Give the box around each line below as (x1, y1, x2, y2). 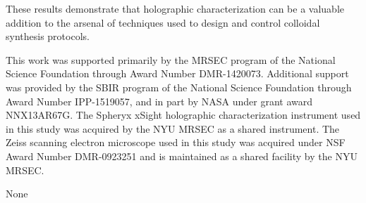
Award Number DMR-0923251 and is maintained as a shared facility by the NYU (6, 148, 358, 163)
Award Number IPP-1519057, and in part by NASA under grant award (6, 93, 313, 108)
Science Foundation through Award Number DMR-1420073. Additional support (6, 66, 349, 81)
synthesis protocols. (6, 29, 90, 44)
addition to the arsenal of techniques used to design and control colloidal (6, 15, 320, 30)
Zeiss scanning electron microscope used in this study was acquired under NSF (6, 135, 346, 150)
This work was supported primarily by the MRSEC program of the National (6, 52, 336, 67)
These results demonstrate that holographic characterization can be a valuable (6, 1, 344, 15)
